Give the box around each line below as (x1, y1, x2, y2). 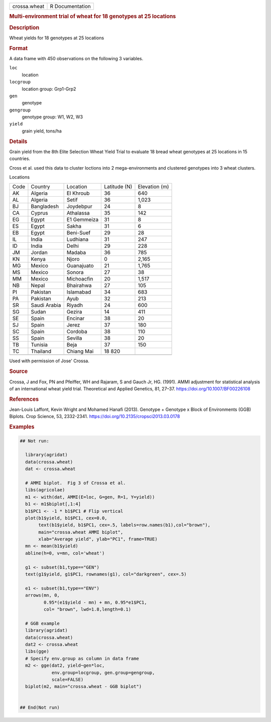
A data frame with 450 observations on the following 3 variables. (9, 55, 144, 61)
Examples (9, 423, 35, 430)
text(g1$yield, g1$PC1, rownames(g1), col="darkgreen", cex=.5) (25, 571, 187, 577)
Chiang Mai (66, 348, 94, 355)
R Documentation (50, 3, 91, 10)
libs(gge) (25, 649, 50, 654)
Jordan (31, 249, 48, 256)
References (9, 395, 39, 402)
